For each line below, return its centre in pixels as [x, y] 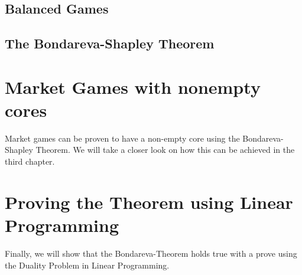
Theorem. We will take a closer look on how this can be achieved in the [165, 150]
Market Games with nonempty [133, 86]
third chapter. [30, 161]
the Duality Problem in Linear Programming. [87, 265]
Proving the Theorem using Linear [149, 202]
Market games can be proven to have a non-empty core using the [122, 138]
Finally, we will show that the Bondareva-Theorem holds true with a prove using [151, 253]
